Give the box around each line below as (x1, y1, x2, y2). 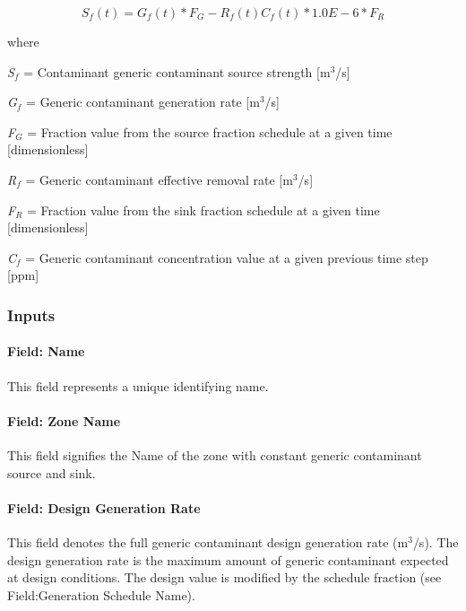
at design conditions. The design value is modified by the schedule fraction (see (7, 568, 442, 587)
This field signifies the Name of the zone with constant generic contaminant (7, 445, 422, 464)
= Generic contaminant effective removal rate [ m (25, 170, 293, 188)
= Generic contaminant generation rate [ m (26, 92, 260, 111)
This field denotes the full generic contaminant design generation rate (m (7, 532, 409, 551)
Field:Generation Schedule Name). (7, 585, 195, 604)
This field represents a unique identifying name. (7, 376, 269, 395)
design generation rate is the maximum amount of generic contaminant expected (7, 550, 449, 569)
